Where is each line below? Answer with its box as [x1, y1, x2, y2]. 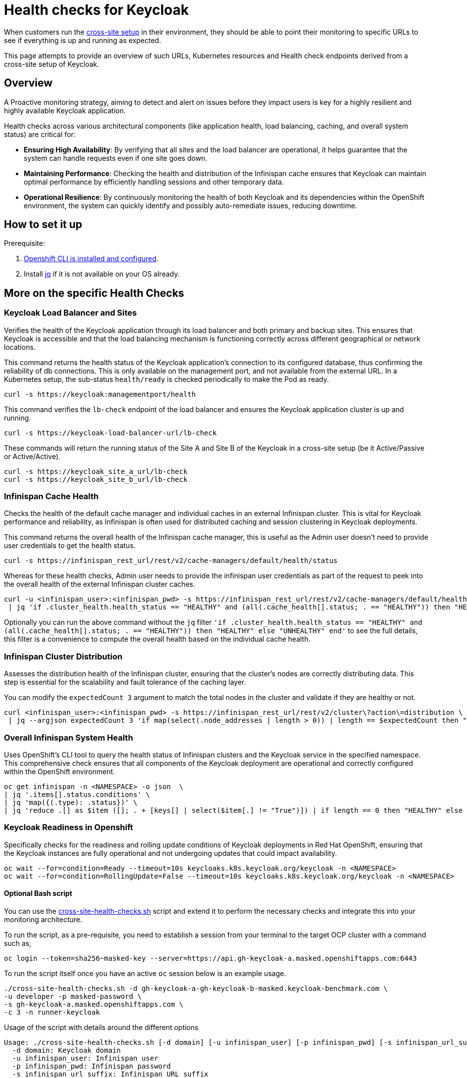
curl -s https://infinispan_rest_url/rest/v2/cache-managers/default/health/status [4, 557, 338, 565]
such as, [4, 938, 32, 947]
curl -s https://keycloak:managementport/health [4, 390, 196, 398]
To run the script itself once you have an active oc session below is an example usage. [4, 969, 286, 978]
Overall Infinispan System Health [4, 732, 133, 743]
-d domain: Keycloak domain [12, 1046, 121, 1054]
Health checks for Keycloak [4, 1, 189, 18]
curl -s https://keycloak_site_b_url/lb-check [4, 475, 187, 483]
